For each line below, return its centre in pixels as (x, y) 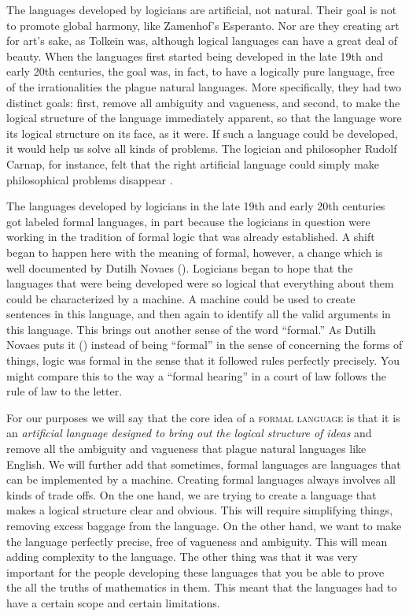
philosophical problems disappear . (90, 179)
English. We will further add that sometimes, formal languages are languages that (204, 464)
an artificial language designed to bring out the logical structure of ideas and (189, 433)
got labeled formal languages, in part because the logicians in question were (188, 221)
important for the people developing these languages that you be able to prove (195, 571)
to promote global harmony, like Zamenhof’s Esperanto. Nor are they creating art (203, 25)
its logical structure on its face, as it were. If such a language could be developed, (202, 133)
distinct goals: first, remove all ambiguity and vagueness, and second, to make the (203, 102)
